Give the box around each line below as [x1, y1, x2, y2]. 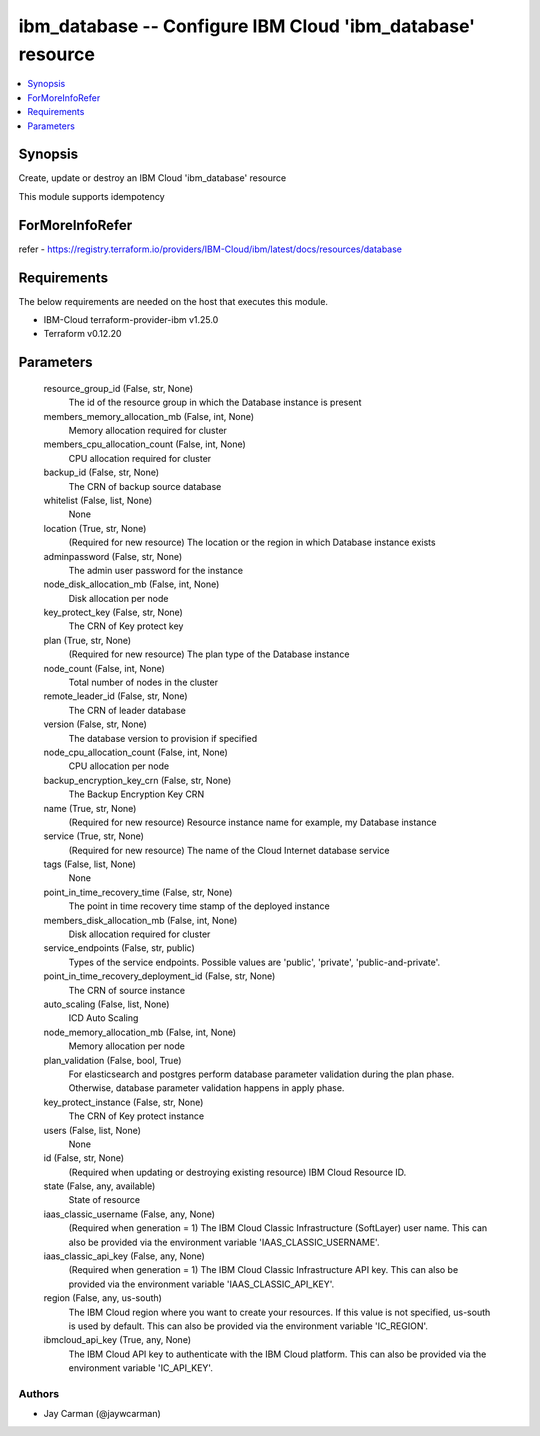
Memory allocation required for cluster [68, 424, 227, 436]
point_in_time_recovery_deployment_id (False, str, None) [43, 970, 276, 982]
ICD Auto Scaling [68, 1012, 139, 1024]
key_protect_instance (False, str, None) [43, 1096, 204, 1108]
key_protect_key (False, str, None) [43, 606, 184, 619]
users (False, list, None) [43, 1124, 142, 1136]
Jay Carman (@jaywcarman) [43, 1408, 162, 1420]
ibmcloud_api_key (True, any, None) [43, 1334, 192, 1346]
